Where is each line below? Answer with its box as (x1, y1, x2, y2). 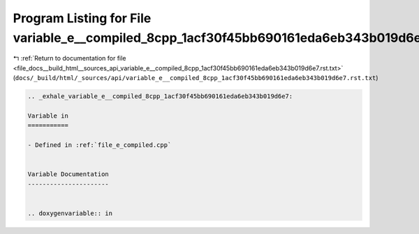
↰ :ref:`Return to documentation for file (13, 54, 126, 63)
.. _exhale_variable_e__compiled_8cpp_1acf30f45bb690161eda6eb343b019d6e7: (27, 93, 293, 100)
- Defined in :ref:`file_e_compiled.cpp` (27, 141, 172, 149)
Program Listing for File (13, 10, 152, 26)
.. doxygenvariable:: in (27, 209, 113, 217)
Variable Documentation (27, 171, 110, 178)
